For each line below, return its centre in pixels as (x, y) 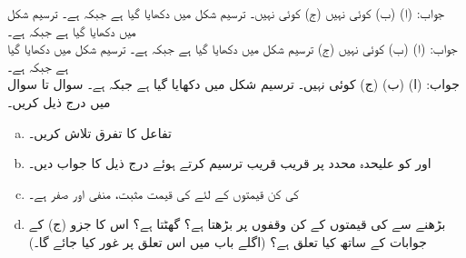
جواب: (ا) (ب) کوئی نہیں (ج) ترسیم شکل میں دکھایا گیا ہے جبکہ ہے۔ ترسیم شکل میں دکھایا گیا (233, 49)
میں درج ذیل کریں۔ (59, 101)
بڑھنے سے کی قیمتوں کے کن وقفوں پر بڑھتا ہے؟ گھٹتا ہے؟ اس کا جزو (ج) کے (237, 224)
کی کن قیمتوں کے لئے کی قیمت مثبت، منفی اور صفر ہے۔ (164, 193)
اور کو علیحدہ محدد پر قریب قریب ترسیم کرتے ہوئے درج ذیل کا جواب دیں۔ (230, 163)
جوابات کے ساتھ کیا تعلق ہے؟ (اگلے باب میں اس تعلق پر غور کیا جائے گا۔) (228, 241)
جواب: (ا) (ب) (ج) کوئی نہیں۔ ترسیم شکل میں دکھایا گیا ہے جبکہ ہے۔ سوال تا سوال (233, 84)
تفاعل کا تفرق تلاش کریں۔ (100, 132)
